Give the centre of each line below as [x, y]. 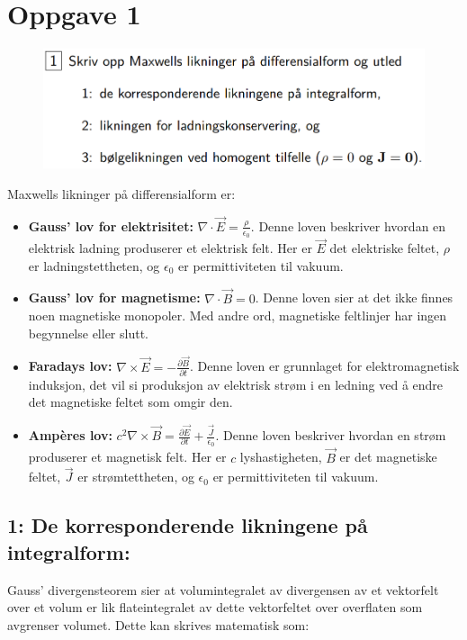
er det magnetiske [388, 457]
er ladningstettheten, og [94, 265]
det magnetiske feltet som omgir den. [130, 402]
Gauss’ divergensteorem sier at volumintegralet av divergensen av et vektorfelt [223, 589]
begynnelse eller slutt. [88, 333]
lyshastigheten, [281, 457]
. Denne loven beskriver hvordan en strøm [331, 435]
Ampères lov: [70, 435]
